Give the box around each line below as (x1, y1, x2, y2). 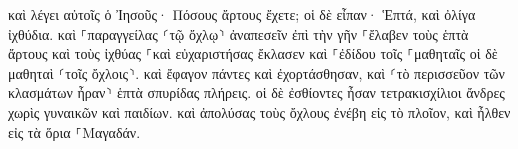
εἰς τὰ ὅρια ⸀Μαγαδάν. (8, 121, 141, 142)
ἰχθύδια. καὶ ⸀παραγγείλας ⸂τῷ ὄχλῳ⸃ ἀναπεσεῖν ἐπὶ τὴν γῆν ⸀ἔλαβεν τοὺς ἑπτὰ (8, 23, 469, 44)
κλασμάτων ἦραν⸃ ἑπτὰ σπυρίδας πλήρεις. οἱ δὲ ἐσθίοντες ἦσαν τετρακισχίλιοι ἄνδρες (8, 82, 505, 103)
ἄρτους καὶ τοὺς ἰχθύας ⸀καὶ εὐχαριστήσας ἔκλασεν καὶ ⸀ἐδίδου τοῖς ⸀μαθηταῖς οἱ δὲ (8, 43, 498, 64)
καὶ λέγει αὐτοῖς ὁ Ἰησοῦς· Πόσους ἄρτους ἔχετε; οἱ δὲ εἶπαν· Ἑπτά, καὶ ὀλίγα (8, 4, 476, 24)
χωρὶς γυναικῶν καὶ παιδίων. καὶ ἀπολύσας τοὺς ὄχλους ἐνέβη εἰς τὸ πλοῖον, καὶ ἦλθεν (8, 101, 511, 122)
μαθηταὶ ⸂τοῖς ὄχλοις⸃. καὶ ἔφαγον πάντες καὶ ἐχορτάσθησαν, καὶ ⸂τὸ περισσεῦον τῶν (8, 62, 505, 83)
